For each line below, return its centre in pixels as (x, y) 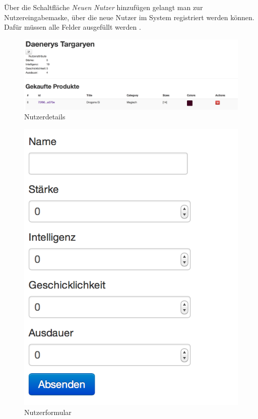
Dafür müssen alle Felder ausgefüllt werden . (73, 27)
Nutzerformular (48, 412)
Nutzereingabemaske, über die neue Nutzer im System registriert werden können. (129, 17)
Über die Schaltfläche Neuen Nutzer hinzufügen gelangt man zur (104, 7)
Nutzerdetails (45, 117)
